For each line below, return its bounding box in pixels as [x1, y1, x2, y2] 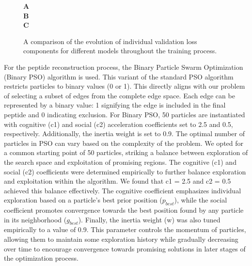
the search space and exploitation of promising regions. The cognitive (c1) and [4, 156, 236, 167]
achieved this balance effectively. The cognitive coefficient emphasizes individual [4, 185, 241, 195]
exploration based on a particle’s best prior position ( [4, 195, 162, 205]
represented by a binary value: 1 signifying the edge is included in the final [4, 100, 226, 110]
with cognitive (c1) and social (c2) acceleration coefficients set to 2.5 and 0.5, [4, 119, 233, 129]
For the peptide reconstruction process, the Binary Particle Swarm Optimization [4, 62, 243, 72]
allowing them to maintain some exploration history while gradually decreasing [4, 234, 238, 244]
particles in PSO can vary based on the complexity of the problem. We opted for [4, 138, 244, 148]
